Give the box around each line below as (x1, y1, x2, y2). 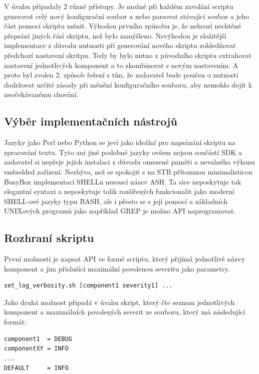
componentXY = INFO (4, 345, 69, 352)
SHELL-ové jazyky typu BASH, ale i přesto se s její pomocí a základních (4, 195, 228, 206)
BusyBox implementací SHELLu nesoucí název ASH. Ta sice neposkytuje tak (4, 176, 241, 186)
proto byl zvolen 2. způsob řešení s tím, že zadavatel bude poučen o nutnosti (4, 69, 238, 80)
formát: (4, 316, 27, 327)
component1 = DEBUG (4, 335, 73, 342)
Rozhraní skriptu (4, 230, 94, 245)
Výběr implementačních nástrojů (4, 113, 177, 129)
